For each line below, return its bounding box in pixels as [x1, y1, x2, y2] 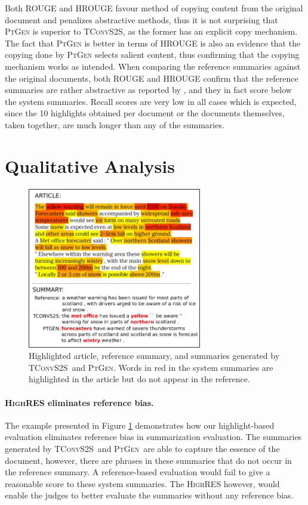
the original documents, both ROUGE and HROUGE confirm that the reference [5, 72, 298, 84]
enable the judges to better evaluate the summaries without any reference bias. [5, 489, 294, 501]
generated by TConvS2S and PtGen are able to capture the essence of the [5, 442, 280, 454]
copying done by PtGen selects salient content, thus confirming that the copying [5, 48, 300, 61]
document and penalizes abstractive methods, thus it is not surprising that [5, 13, 278, 26]
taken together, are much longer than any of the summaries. [5, 118, 224, 131]
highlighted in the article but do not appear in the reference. [29, 373, 250, 385]
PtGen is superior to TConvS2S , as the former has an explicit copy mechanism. [5, 25, 298, 38]
